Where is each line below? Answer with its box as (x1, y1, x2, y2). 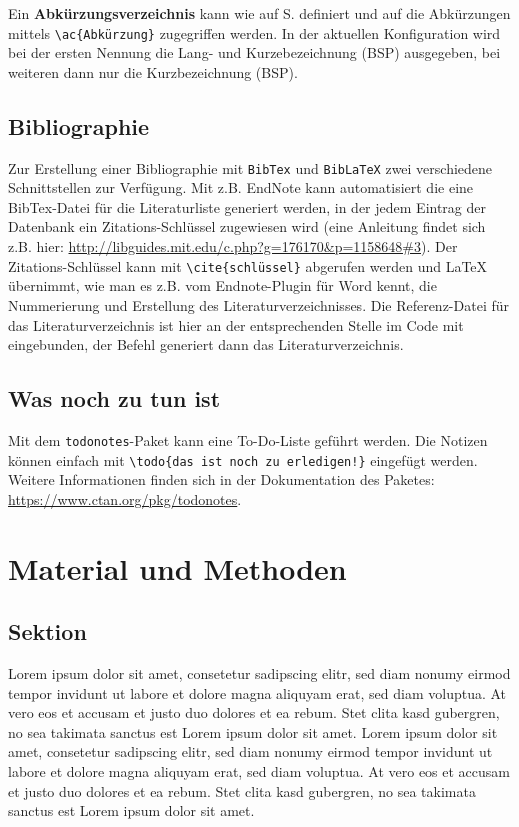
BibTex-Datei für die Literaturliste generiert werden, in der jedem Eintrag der (8, 196, 487, 217)
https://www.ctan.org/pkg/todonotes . (8, 488, 242, 509)
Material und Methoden (8, 547, 347, 588)
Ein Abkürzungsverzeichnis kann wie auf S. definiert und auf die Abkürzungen (8, 3, 511, 23)
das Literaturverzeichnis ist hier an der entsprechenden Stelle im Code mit (8, 314, 464, 335)
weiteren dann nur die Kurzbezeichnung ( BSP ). (8, 61, 298, 82)
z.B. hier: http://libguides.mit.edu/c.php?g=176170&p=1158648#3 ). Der (8, 236, 458, 257)
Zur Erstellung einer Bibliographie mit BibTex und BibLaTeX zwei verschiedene (8, 157, 493, 178)
